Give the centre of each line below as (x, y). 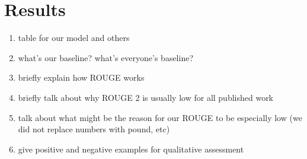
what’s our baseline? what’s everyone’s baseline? (106, 57)
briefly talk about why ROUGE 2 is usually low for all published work (146, 97)
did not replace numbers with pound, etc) (94, 129)
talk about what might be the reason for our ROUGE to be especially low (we (160, 117)
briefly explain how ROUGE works (81, 77)
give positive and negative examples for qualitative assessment (131, 149)
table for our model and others (74, 38)
